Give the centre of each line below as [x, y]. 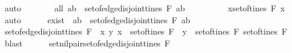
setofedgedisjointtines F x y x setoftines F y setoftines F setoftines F [146, 31]
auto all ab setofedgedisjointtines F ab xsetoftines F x [145, 8]
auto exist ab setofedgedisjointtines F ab [97, 19]
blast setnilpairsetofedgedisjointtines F [87, 43]
